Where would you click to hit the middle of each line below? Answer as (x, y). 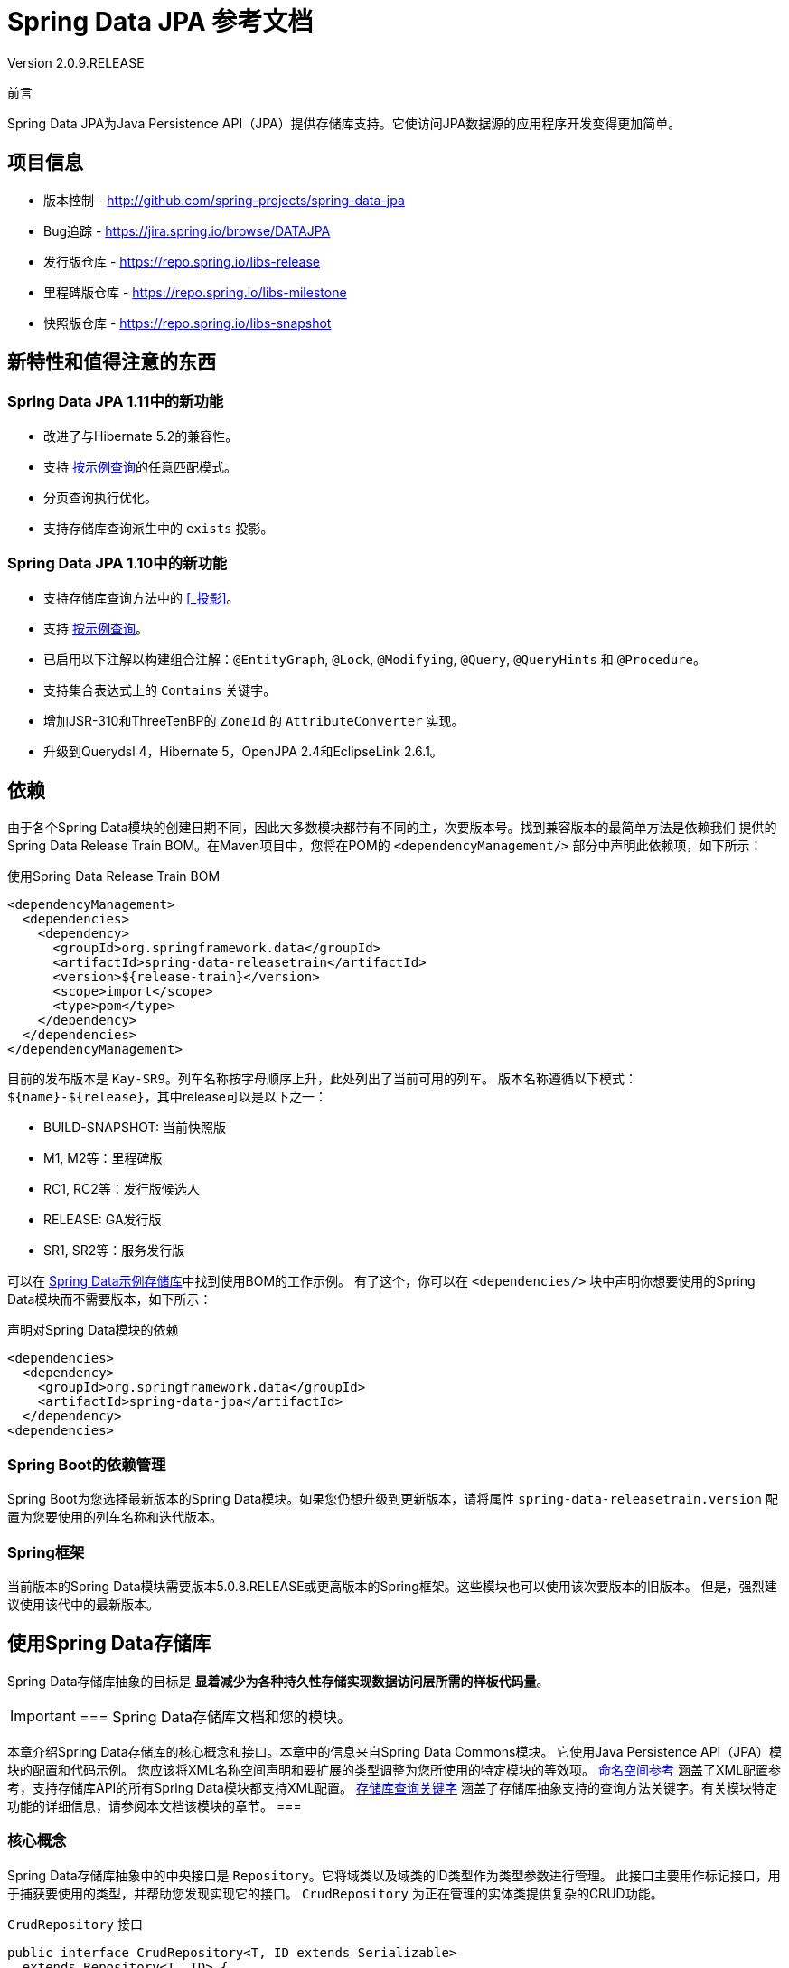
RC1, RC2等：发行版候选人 (122, 1189)
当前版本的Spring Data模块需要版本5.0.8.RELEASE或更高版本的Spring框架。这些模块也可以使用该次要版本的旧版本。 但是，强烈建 (392, 1586)
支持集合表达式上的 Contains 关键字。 (160, 689)
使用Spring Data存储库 (109, 1644)
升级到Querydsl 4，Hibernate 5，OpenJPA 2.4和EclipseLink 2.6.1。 (243, 751)
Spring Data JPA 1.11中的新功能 (116, 402)
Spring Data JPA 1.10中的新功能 (117, 563)
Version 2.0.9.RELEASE (76, 62)
